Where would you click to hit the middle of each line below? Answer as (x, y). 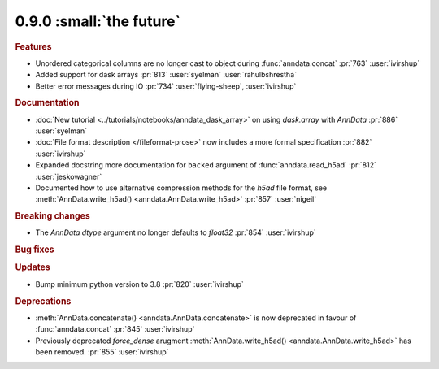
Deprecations (43, 301)
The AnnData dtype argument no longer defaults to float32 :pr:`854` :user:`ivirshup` (176, 232)
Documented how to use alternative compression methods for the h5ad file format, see (181, 188)
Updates (33, 267)
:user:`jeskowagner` (69, 176)
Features (33, 46)
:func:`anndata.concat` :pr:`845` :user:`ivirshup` (115, 329)
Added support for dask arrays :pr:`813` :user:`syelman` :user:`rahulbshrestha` (166, 75)
